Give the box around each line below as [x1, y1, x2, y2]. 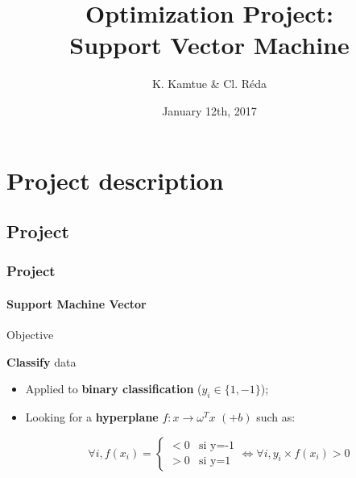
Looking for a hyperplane [25, 409, 159, 426]
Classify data [6, 353, 77, 370]
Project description [6, 163, 224, 196]
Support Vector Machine [69, 28, 350, 61]
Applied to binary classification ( [25, 380, 202, 397]
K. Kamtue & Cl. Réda [151, 75, 267, 92]
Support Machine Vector [6, 295, 147, 312]
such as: [256, 409, 296, 426]
